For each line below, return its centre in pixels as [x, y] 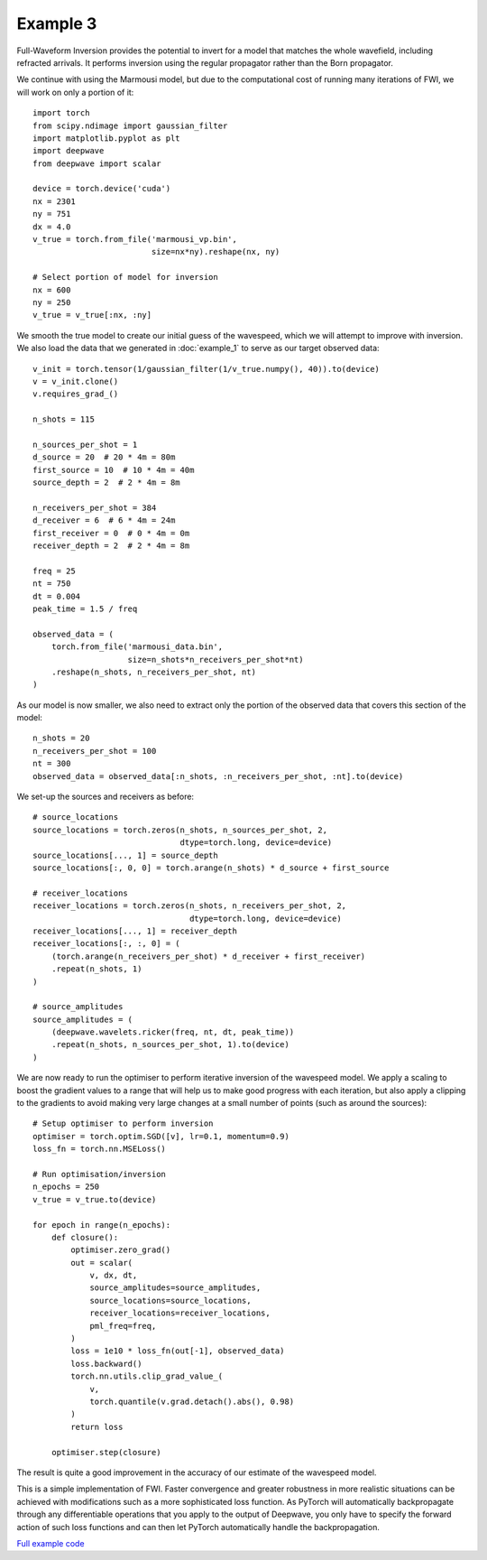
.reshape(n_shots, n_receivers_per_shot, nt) [154, 672]
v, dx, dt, [114, 1276]
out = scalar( [102, 1263]
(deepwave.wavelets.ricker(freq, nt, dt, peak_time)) [173, 1032]
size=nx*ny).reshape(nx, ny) [216, 252]
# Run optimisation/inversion [100, 1174]
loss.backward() [106, 1364]
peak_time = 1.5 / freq [85, 608]
